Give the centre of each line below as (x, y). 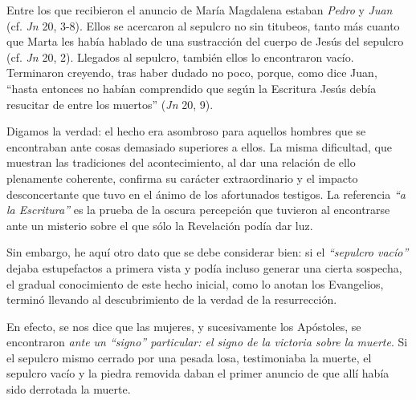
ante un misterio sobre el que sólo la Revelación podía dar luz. (160, 225)
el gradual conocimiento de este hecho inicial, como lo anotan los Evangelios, (195, 283)
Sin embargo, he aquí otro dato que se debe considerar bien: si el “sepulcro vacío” (208, 252)
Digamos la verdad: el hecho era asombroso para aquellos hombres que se (186, 131)
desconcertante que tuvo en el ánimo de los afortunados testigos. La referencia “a (206, 194)
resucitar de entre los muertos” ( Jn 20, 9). (110, 104)
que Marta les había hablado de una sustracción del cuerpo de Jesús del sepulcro (205, 41)
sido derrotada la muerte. (69, 389)
